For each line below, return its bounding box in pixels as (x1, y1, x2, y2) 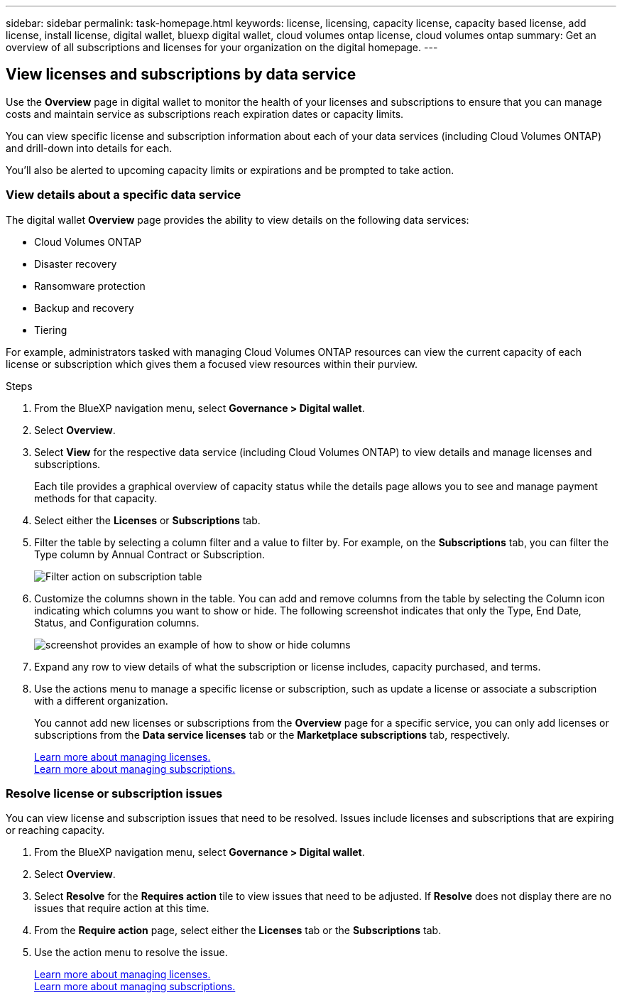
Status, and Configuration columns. (34, 616, 200, 629)
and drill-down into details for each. (6, 141, 173, 154)
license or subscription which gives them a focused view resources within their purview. (6, 357, 418, 370)
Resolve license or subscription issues (6, 786, 223, 801)
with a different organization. (34, 694, 168, 707)
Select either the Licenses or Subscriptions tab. (34, 514, 261, 526)
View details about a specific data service (6, 188, 241, 202)
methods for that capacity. (34, 492, 158, 504)
